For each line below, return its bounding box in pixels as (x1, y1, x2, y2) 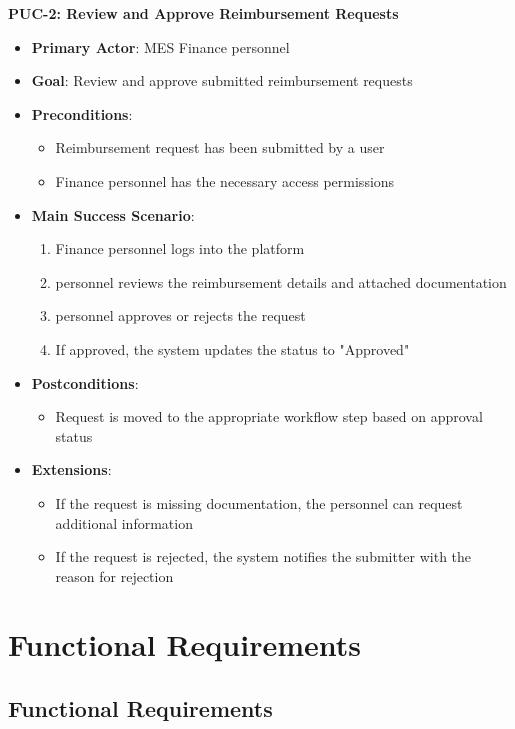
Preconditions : (31, 103, 133, 124)
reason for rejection (55, 565, 174, 586)
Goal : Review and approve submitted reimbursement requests (31, 70, 413, 91)
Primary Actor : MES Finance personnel (31, 36, 290, 57)
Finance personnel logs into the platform (55, 238, 305, 259)
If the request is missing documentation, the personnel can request (55, 492, 463, 513)
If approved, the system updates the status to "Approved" (55, 338, 410, 359)
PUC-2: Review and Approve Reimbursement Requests (8, 3, 399, 23)
